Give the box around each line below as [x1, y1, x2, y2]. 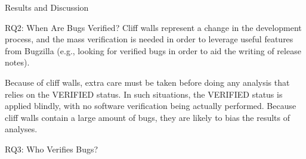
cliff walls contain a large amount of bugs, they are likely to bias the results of [5, 111, 290, 123]
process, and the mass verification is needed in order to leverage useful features [5, 33, 293, 45]
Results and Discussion [5, 1, 89, 13]
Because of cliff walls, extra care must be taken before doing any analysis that [5, 76, 290, 88]
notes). [5, 56, 30, 68]
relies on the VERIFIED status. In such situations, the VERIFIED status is [5, 88, 283, 100]
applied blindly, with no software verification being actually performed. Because [5, 99, 296, 112]
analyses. [5, 123, 38, 135]
